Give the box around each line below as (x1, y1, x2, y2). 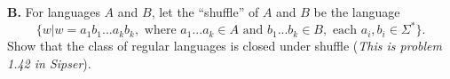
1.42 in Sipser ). (7, 53, 91, 72)
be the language (313, 3, 400, 20)
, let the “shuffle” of (151, 3, 259, 20)
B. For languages (7, 3, 100, 20)
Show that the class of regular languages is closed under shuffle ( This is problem (7, 36, 442, 55)
